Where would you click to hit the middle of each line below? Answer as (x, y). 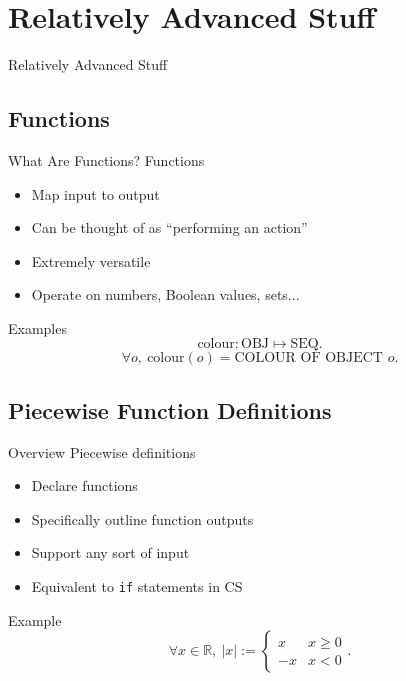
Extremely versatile (91, 260)
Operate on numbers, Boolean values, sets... (165, 294)
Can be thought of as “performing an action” (169, 227)
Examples (37, 327)
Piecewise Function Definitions (170, 409)
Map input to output (95, 193)
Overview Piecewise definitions (102, 451)
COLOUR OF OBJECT (308, 358)
